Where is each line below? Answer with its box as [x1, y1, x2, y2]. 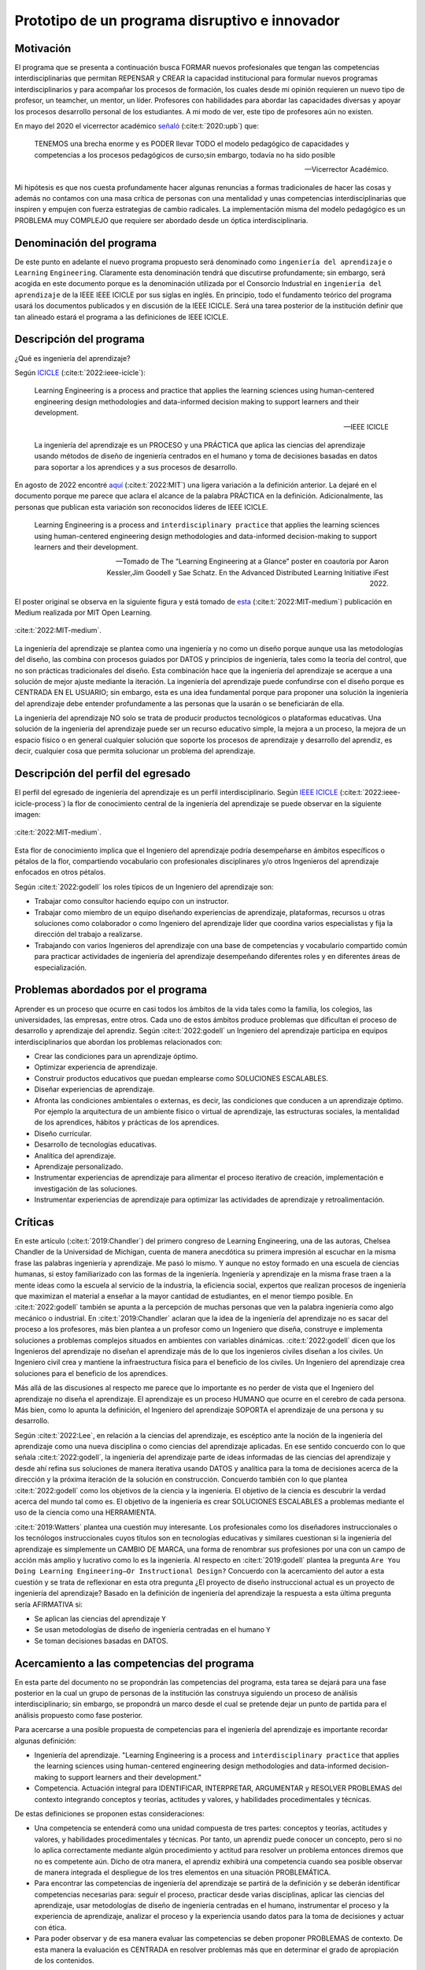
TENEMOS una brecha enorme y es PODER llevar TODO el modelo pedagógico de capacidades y [34, 139, 349, 149]
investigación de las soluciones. [34, 1184, 138, 1193]
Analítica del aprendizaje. [34, 1150, 116, 1160]
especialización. [34, 962, 87, 972]
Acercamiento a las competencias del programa [14, 1656, 255, 1670]
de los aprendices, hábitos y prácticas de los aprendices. [34, 1117, 220, 1127]
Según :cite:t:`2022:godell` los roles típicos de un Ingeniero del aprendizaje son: [14, 882, 275, 891]
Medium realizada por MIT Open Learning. [14, 608, 153, 617]
